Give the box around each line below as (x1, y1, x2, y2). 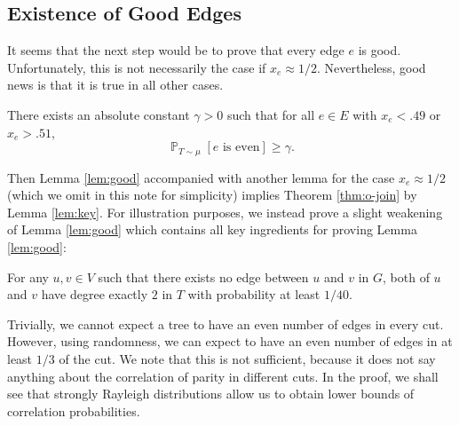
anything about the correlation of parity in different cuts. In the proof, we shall (7, 367, 439, 385)
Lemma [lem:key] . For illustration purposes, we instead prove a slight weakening (7, 202, 443, 221)
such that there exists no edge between (98, 267, 309, 286)
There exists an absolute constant (7, 105, 190, 123)
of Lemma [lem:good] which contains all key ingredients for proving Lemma (7, 220, 417, 239)
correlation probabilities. (7, 401, 140, 420)
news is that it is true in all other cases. (7, 75, 224, 94)
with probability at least (187, 285, 321, 304)
